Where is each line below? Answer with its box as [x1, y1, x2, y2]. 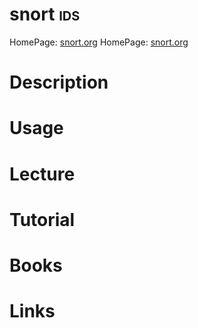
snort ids [9, 3, 81, 26]
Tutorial [9, 208, 76, 231]
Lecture [9, 163, 76, 185]
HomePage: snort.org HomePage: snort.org [9, 36, 189, 48]
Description [9, 71, 109, 94]
